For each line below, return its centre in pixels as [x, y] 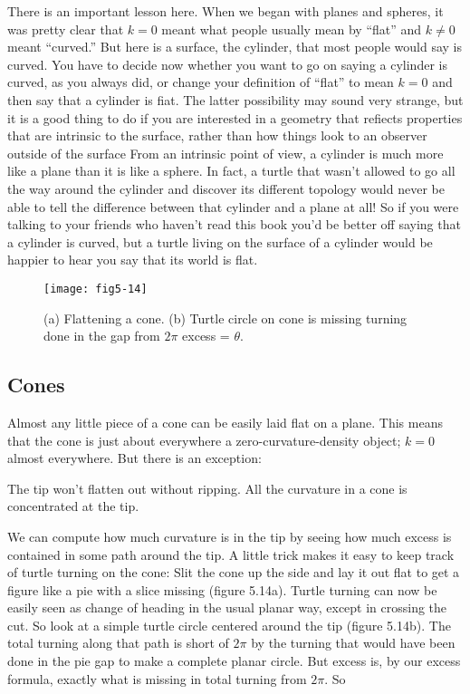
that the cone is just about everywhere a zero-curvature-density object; [204, 440]
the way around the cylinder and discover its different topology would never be [226, 188]
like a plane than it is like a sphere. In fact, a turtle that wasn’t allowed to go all [231, 171]
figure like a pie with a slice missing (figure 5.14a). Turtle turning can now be [222, 589]
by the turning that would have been [353, 643]
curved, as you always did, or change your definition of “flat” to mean [201, 82]
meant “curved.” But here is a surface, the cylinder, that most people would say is [235, 47]
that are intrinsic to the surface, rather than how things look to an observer [217, 135]
